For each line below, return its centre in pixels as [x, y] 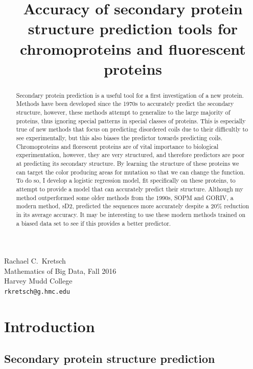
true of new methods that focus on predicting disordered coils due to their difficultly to [132, 129]
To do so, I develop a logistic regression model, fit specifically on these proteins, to [126, 180]
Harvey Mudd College [38, 281]
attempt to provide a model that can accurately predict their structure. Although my [130, 189]
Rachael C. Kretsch [35, 261]
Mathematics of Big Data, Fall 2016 [60, 270]
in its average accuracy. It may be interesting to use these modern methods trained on [131, 214]
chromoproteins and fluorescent [133, 48]
